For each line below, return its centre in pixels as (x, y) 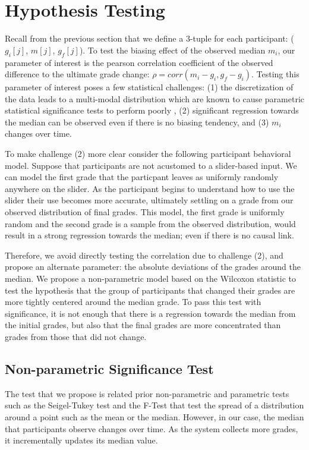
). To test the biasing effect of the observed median (172, 50)
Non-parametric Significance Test (109, 368)
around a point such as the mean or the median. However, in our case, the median (154, 416)
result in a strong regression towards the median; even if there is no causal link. (149, 235)
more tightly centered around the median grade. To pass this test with (133, 302)
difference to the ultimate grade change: (77, 74)
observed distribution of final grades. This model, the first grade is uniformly (145, 212)
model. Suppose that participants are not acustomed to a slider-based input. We (151, 165)
